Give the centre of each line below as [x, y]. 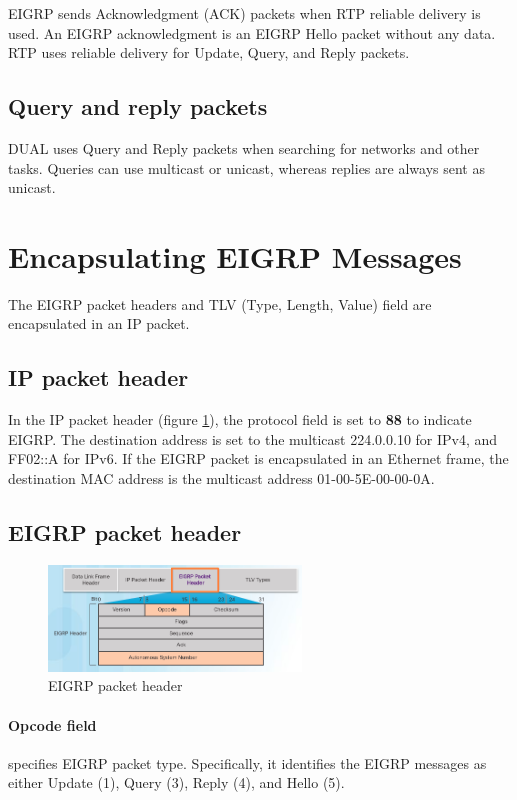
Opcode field [52, 724]
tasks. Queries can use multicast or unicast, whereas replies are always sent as [246, 167]
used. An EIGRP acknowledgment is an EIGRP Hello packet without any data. [252, 32]
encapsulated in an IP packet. [99, 323]
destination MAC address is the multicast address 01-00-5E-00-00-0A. [221, 478]
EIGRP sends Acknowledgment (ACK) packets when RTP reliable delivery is [244, 13]
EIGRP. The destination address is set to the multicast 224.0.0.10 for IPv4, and [253, 438]
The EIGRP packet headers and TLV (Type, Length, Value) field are [220, 303]
